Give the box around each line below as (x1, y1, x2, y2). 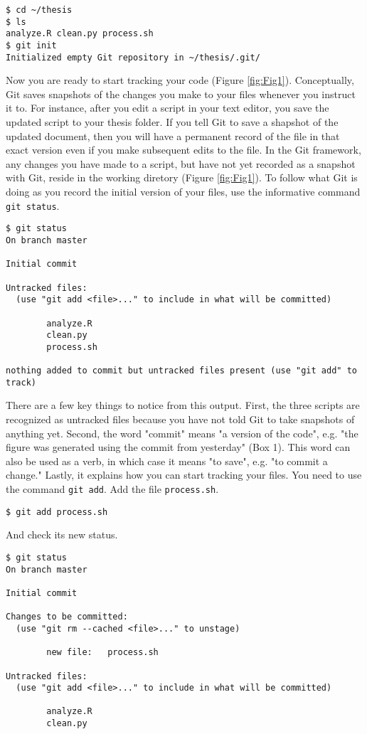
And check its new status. (6, 527, 118, 542)
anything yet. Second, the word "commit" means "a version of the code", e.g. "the (6, 425, 358, 440)
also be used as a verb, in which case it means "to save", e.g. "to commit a (6, 453, 328, 468)
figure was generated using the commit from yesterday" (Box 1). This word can (6, 440, 351, 454)
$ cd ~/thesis (6, 5, 73, 15)
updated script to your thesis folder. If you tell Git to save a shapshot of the (6, 115, 339, 129)
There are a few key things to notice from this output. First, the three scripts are (6, 398, 360, 413)
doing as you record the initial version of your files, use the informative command (6, 184, 361, 199)
